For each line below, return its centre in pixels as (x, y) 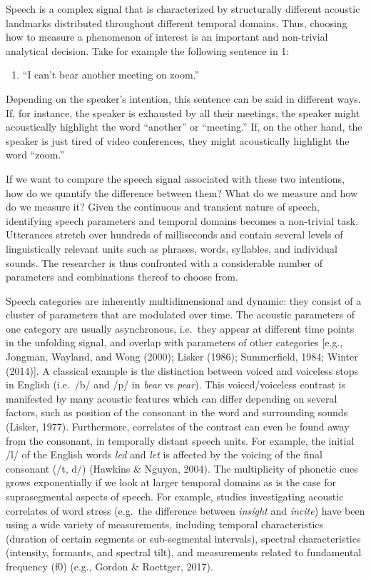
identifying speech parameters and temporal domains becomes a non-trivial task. (182, 220)
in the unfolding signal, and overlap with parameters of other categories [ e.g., (174, 342)
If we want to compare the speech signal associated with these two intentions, (175, 178)
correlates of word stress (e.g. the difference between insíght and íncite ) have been (185, 510)
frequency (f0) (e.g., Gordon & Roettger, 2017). (110, 566)
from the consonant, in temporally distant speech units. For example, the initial (180, 440)
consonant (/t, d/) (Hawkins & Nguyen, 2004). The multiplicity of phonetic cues (182, 468)
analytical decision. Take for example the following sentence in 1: (148, 50)
